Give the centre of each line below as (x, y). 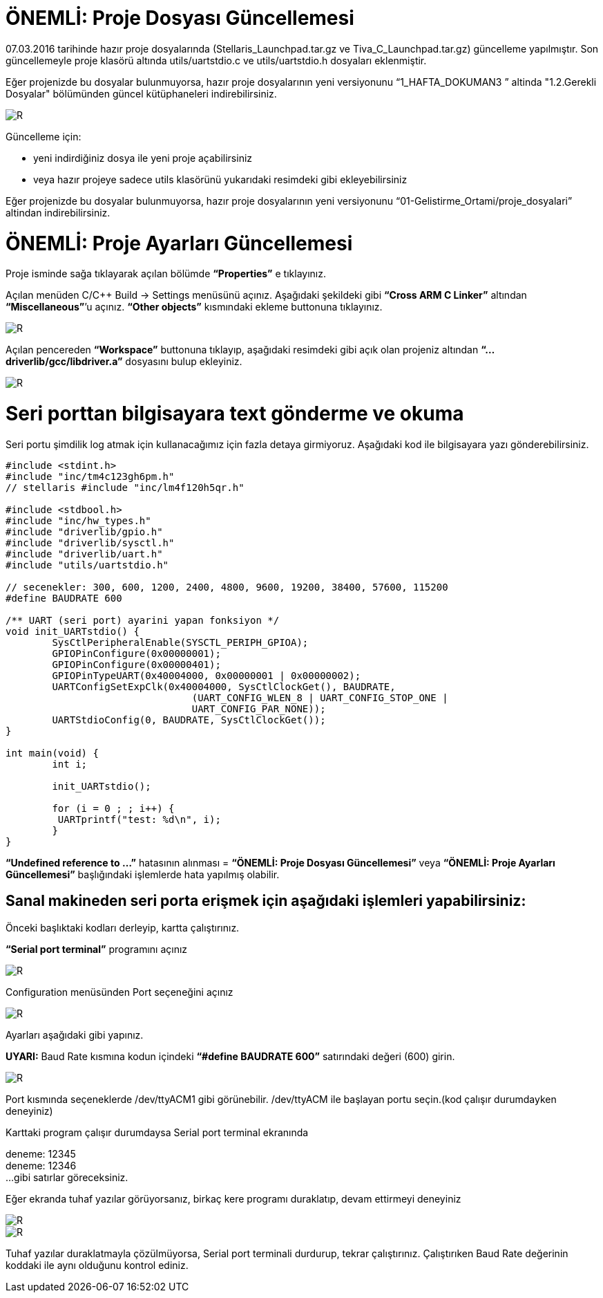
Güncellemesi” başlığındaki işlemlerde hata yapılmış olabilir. (143, 874)
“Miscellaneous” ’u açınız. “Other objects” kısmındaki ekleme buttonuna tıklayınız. (194, 307)
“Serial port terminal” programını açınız (97, 949)
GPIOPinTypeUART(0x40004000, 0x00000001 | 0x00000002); (207, 675)
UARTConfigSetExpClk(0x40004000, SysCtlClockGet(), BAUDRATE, (224, 686)
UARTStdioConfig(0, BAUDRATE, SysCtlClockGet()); (189, 720)
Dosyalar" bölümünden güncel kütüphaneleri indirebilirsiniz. (141, 93)
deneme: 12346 (41, 1165)
